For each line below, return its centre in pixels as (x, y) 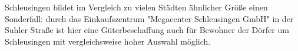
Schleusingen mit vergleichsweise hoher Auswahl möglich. (108, 41)
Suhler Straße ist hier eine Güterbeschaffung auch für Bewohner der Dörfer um (147, 30)
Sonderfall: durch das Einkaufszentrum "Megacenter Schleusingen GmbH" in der (149, 18)
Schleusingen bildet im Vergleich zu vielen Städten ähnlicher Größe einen (136, 7)
